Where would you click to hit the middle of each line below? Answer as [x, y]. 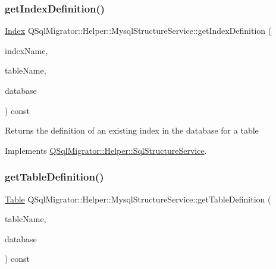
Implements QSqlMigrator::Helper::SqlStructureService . [106, 150]
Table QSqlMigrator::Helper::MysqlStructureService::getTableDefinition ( [138, 199]
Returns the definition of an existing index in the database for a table [132, 130]
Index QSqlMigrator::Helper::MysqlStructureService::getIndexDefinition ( [138, 31]
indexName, [26, 50]
